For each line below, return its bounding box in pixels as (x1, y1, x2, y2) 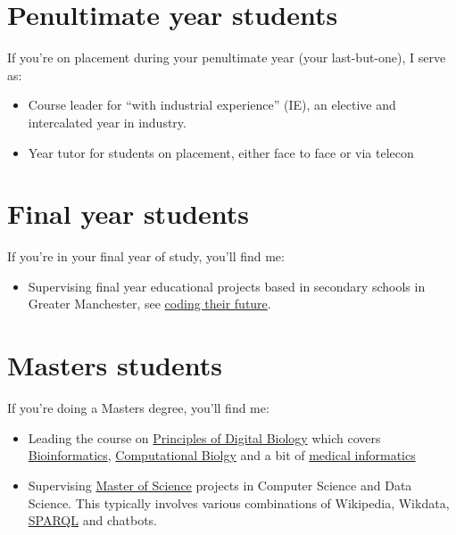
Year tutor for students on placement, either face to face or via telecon (28, 143, 414, 161)
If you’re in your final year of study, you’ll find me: (7, 247, 285, 266)
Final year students (7, 195, 249, 232)
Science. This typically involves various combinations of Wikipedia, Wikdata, (28, 493, 450, 512)
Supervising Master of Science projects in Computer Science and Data (28, 475, 412, 494)
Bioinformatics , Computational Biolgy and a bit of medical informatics (28, 446, 416, 465)
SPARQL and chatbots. (28, 511, 158, 530)
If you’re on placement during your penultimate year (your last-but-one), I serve (7, 48, 446, 67)
